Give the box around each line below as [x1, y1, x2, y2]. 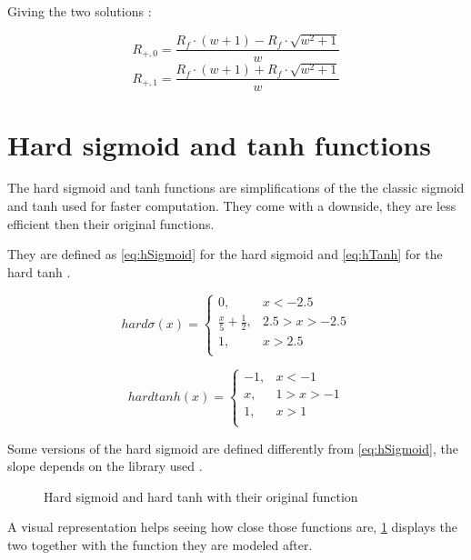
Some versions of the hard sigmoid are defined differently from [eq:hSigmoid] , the [7, 438, 458, 457]
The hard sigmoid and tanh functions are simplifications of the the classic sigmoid [7, 178, 465, 197]
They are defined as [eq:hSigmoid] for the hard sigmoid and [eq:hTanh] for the [7, 245, 443, 264]
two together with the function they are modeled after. [7, 535, 313, 554]
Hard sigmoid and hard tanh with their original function [44, 486, 358, 505]
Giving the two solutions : [7, 2, 152, 20]
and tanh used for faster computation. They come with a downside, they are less [7, 196, 456, 215]
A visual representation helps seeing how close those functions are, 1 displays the [7, 517, 458, 536]
